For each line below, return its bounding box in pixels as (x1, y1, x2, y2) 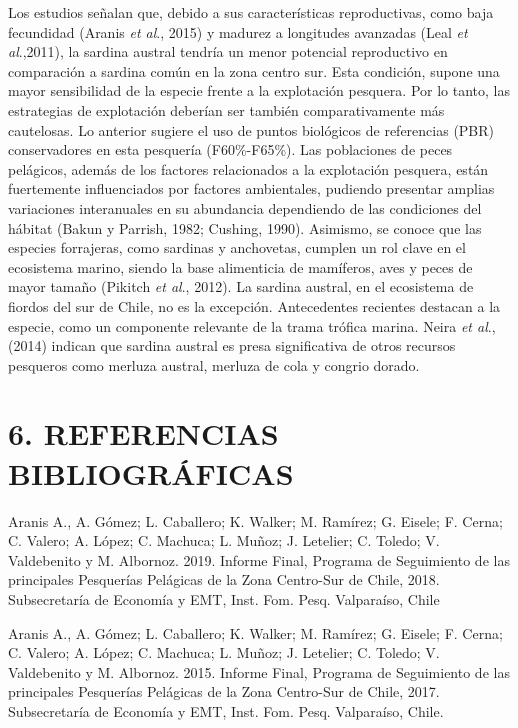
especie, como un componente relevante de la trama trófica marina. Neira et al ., (8, 315, 496, 336)
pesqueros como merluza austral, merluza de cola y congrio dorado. (8, 354, 420, 375)
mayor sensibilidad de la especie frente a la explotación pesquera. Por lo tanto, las (8, 80, 510, 101)
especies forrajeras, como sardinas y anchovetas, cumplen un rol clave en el (8, 237, 466, 258)
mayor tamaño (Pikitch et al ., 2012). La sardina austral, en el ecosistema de (8, 276, 474, 297)
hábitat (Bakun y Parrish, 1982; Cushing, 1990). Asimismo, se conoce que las (8, 217, 482, 238)
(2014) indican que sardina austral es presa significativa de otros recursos (8, 335, 456, 356)
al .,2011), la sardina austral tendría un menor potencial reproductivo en (8, 41, 448, 62)
